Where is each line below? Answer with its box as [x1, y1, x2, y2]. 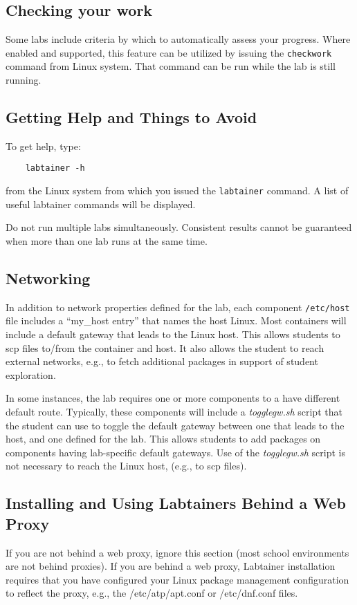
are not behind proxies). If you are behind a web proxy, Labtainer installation [6, 559, 336, 573]
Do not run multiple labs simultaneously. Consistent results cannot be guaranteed [6, 220, 352, 234]
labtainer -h [25, 163, 85, 174]
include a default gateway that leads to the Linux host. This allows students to [6, 326, 340, 341]
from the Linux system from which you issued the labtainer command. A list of [6, 183, 349, 198]
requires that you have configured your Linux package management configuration [6, 572, 349, 586]
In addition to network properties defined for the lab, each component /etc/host [6, 299, 350, 314]
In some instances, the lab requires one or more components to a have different [6, 391, 340, 405]
